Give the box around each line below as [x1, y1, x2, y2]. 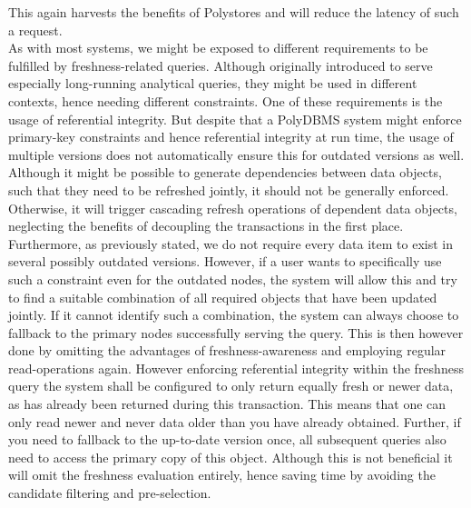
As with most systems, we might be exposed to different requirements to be [8, 38, 428, 57]
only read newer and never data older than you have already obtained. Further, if [8, 412, 461, 431]
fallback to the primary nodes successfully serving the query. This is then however [8, 323, 464, 342]
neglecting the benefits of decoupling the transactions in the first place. [8, 216, 404, 235]
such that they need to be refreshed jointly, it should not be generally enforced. [8, 180, 449, 199]
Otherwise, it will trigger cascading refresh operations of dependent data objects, [8, 198, 457, 217]
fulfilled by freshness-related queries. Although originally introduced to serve [8, 55, 433, 75]
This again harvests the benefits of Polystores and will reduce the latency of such [8, 3, 459, 21]
